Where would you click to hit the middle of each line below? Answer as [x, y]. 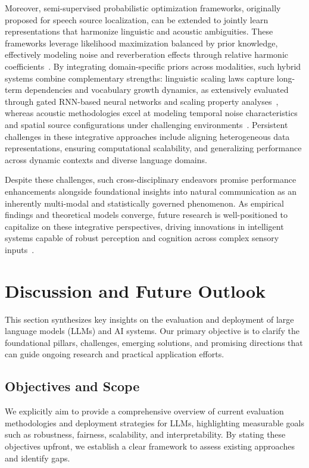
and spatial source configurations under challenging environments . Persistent [146, 124]
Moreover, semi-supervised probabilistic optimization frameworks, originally [143, 8]
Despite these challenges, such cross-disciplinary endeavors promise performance [151, 180]
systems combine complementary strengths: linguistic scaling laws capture [140, 78]
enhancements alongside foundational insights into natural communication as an [151, 191]
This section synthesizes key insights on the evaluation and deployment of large [149, 319]
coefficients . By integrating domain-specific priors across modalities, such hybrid [153, 66]
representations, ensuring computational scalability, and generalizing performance [153, 148]
